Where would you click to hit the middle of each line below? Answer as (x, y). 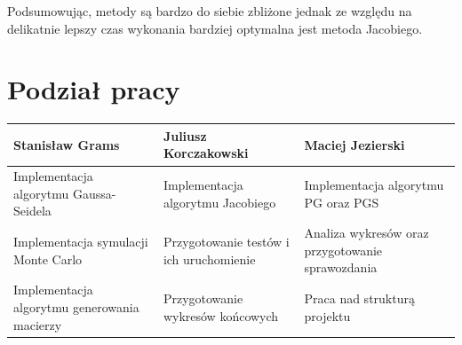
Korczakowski (206, 153)
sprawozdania (341, 267)
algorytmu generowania (76, 306)
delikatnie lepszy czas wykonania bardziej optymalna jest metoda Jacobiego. (215, 28)
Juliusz (185, 135)
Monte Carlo (48, 259)
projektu (327, 315)
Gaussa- (94, 193)
